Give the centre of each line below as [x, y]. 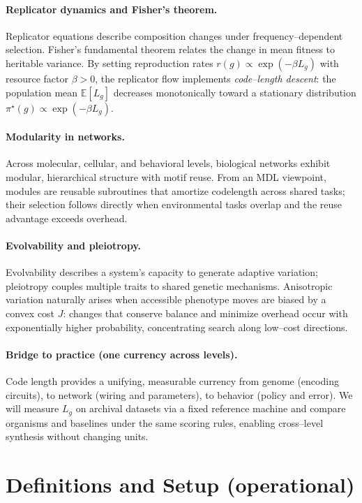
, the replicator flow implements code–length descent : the [216, 78]
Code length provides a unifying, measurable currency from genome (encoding [172, 380]
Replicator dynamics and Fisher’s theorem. [112, 9]
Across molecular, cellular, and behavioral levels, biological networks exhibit [168, 163]
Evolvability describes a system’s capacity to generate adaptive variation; [162, 272]
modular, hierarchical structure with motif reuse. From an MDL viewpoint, [166, 176]
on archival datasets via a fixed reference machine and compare [211, 408]
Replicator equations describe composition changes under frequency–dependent [174, 35]
